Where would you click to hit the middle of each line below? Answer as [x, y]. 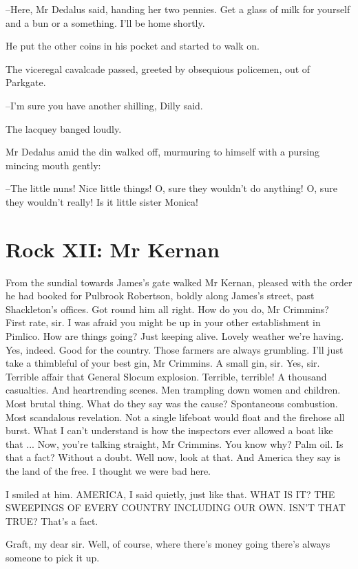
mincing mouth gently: [53, 165]
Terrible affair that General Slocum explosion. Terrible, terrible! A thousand [166, 376]
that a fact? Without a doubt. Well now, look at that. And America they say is [173, 457]
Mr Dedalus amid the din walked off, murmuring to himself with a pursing [162, 152]
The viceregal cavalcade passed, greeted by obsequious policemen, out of [158, 68]
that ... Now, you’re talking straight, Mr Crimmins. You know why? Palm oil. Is [175, 443]
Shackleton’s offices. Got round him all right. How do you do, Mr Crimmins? [167, 309]
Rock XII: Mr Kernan [113, 249]
